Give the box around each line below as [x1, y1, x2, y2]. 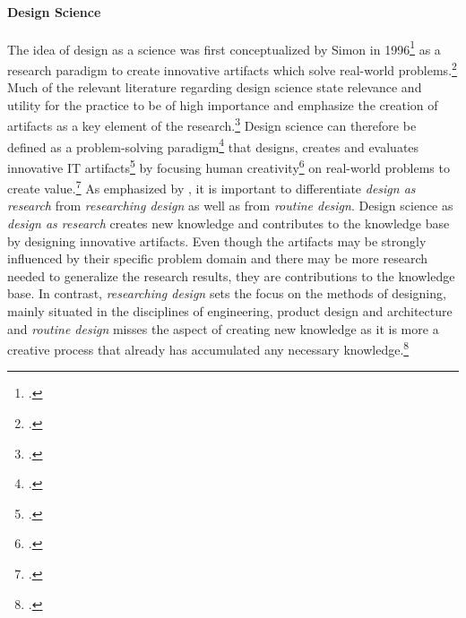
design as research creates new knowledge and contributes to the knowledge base [7, 214, 450, 233]
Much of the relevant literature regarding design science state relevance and [7, 78, 422, 97]
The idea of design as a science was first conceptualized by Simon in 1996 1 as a [7, 37, 441, 58]
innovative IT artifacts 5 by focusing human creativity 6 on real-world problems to [7, 155, 450, 176]
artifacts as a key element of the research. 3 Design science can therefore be [7, 114, 417, 135]
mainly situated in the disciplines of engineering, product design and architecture [7, 302, 453, 321]
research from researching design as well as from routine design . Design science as [7, 196, 453, 215]
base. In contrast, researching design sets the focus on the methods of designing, [7, 284, 446, 303]
